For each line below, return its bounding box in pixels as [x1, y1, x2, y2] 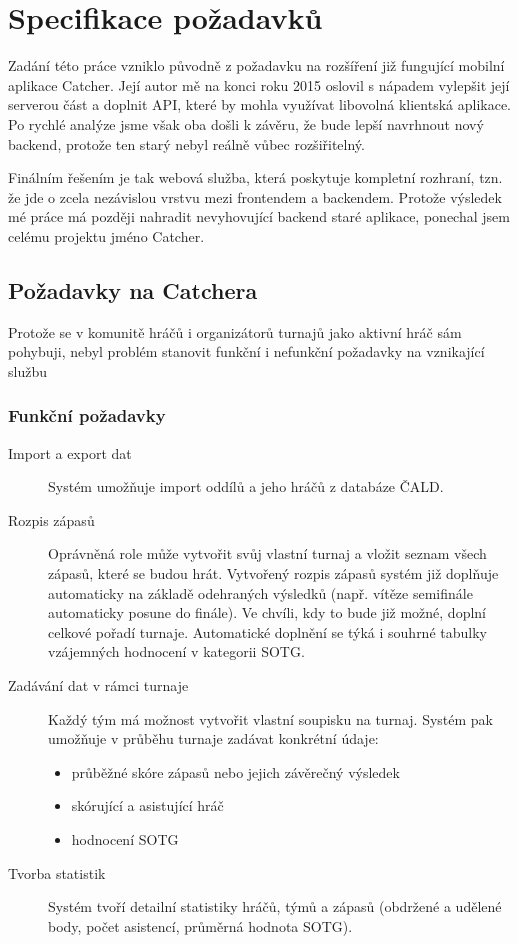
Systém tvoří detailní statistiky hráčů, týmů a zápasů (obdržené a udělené [48, 896, 502, 917]
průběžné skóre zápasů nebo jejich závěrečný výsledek [71, 761, 400, 782]
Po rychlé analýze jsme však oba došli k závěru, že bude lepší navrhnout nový [8, 113, 484, 134]
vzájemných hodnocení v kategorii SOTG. [48, 641, 305, 662]
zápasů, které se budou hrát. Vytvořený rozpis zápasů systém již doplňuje [48, 563, 499, 584]
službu [8, 360, 47, 381]
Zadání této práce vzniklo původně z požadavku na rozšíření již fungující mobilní [8, 55, 505, 76]
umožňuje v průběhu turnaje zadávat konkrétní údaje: [48, 728, 379, 749]
